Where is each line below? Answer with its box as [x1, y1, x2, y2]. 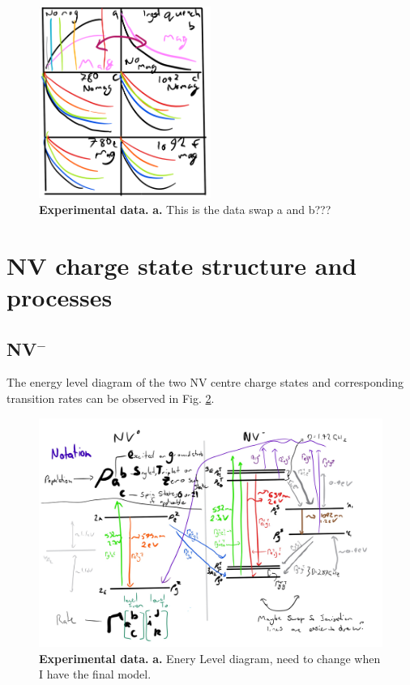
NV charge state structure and [6, 248, 357, 281]
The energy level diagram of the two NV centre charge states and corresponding [6, 374, 404, 391]
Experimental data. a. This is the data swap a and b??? [39, 201, 331, 218]
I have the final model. [39, 666, 152, 683]
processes [6, 280, 113, 314]
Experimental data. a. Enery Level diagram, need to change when [39, 649, 381, 666]
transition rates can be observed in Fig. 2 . [6, 390, 215, 407]
